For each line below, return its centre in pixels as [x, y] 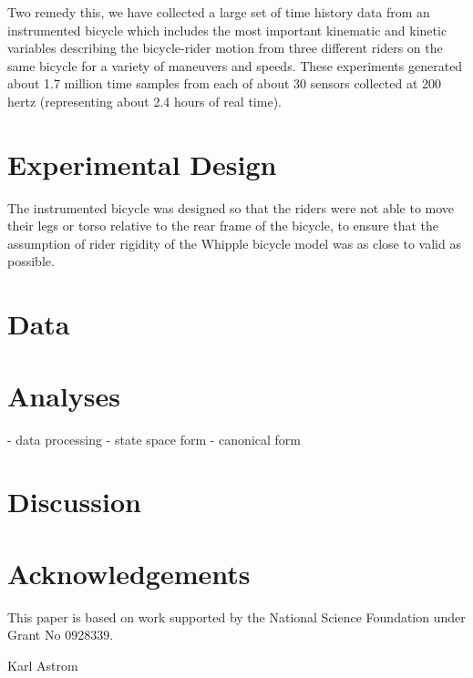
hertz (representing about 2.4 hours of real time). [144, 101]
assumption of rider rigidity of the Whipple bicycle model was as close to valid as [234, 243]
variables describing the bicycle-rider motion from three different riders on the [225, 48]
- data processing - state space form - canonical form [154, 439]
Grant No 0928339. [61, 635]
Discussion [74, 502]
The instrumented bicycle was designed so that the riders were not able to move [231, 207]
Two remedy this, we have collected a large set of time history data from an [219, 12]
